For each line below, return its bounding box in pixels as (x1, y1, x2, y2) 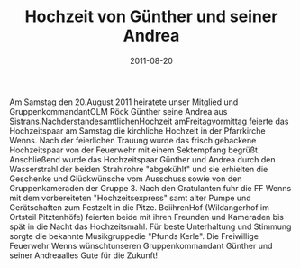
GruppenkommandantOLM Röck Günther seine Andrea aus (9, 106, 228, 116)
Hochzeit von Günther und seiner (24, 6, 278, 27)
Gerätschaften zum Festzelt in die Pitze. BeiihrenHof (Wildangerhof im (9, 201, 270, 213)
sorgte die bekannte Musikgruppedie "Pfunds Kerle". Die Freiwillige (9, 230, 259, 241)
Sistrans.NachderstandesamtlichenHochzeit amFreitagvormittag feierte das (9, 116, 289, 126)
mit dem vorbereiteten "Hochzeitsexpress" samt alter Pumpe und (9, 192, 251, 203)
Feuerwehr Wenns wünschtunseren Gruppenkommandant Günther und (9, 240, 273, 251)
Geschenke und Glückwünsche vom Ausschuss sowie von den (9, 173, 242, 184)
